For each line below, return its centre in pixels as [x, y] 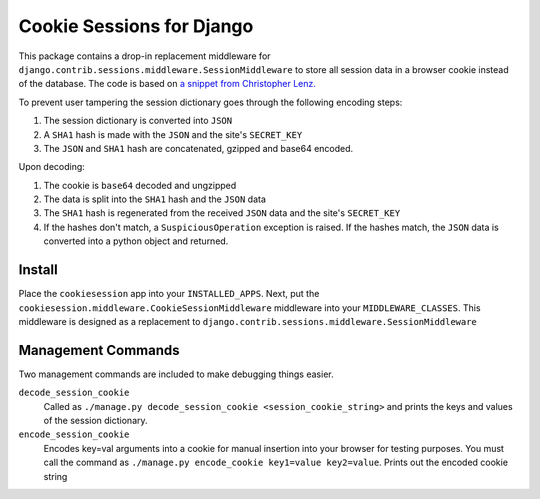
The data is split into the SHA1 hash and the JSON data [155, 199]
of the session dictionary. [96, 420]
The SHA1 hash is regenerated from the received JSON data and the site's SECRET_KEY [222, 213]
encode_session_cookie [74, 434]
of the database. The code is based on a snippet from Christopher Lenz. [167, 84]
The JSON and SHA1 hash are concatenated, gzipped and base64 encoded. [198, 148]
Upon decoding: [51, 167]
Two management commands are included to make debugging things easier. [176, 374]
